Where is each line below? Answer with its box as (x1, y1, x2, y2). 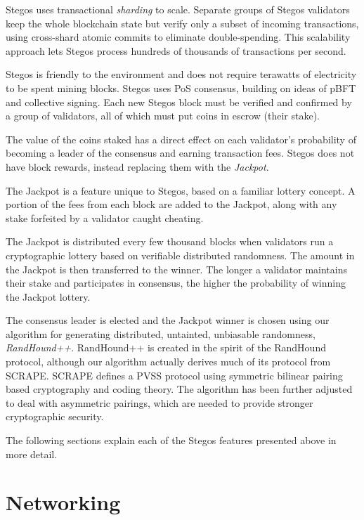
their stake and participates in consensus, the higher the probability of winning (6, 275, 346, 290)
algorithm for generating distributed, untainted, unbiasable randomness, (6, 326, 316, 341)
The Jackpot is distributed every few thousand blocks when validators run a (6, 234, 334, 249)
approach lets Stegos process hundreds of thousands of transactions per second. (6, 43, 346, 58)
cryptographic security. (6, 409, 104, 424)
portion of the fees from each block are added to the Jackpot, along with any (6, 197, 337, 212)
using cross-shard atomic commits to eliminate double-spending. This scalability (6, 30, 351, 44)
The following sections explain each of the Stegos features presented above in (6, 433, 337, 448)
